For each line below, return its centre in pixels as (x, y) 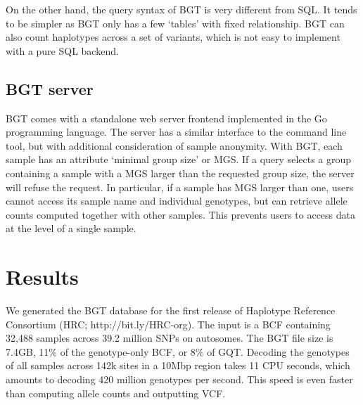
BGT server (50, 88)
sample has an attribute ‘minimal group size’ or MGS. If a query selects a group (179, 159)
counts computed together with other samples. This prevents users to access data (180, 214)
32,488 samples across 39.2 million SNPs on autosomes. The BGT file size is (170, 338)
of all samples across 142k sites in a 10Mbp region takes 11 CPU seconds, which (178, 365)
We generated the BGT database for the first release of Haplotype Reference (171, 310)
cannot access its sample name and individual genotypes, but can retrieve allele (177, 201)
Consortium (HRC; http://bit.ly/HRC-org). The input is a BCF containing (168, 324)
